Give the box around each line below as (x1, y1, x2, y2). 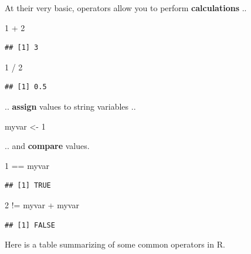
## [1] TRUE (5, 181, 51, 190)
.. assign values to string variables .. (5, 100, 136, 112)
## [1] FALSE (5, 221, 55, 229)
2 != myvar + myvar (5, 198, 79, 211)
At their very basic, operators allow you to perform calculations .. (5, 2, 247, 13)
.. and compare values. (5, 140, 90, 152)
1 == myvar (5, 159, 49, 171)
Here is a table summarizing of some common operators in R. (5, 238, 225, 250)
